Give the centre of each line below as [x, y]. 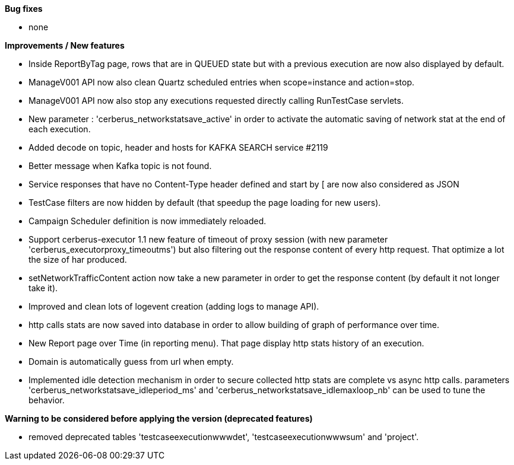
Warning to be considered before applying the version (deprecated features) [159, 418]
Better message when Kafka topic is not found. [120, 166]
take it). [43, 288]
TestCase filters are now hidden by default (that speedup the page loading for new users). [205, 203]
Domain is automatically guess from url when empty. [131, 362]
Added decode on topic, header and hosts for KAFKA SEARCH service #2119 [178, 147]
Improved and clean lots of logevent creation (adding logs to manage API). [174, 306]
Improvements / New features [65, 45]
